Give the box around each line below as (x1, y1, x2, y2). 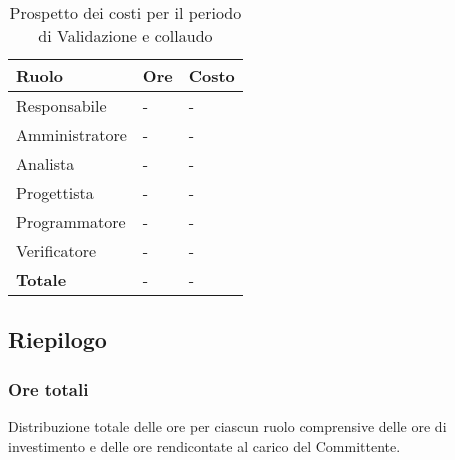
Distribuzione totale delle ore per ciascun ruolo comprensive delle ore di (8, 416, 447, 436)
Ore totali (8, 376, 89, 401)
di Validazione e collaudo (38, 24, 213, 47)
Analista (16, 152, 75, 175)
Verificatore (16, 239, 97, 262)
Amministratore (16, 123, 127, 146)
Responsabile (16, 94, 107, 117)
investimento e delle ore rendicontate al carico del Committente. (8, 435, 401, 456)
